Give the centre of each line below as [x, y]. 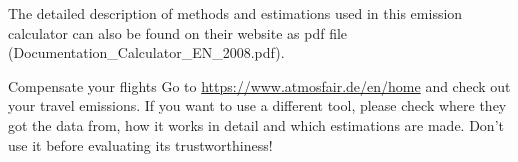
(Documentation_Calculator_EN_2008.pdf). [146, 52]
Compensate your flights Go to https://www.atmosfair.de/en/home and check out [259, 85]
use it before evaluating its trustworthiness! [140, 144]
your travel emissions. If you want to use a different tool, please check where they [257, 105]
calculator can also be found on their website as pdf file [178, 32]
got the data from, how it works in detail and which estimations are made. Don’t [256, 124]
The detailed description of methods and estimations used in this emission [235, 13]
